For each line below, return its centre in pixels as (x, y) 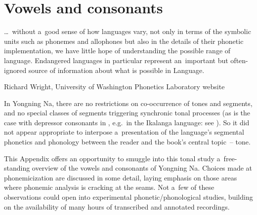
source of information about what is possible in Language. (116, 70)
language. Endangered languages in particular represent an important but (116, 60)
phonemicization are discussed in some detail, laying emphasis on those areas (121, 177)
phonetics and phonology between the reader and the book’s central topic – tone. (127, 142)
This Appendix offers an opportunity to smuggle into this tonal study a (112, 158)
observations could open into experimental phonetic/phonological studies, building (128, 197)
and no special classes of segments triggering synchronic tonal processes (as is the (127, 113)
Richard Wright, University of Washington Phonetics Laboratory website (114, 87)
